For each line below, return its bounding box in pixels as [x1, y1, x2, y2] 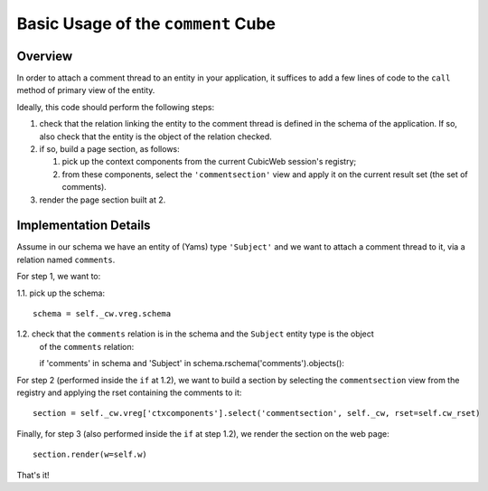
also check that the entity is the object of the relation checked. [39, 131, 273, 142]
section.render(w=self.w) [33, 449, 148, 460]
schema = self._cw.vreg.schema [33, 308, 172, 319]
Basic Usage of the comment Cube [16, 14, 276, 33]
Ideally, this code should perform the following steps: [16, 101, 215, 112]
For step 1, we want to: [16, 271, 101, 282]
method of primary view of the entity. [16, 85, 155, 96]
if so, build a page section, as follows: [39, 144, 180, 155]
